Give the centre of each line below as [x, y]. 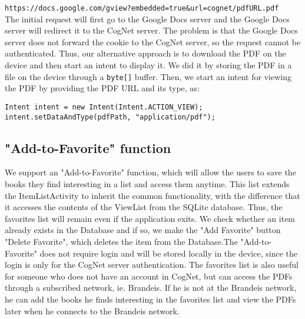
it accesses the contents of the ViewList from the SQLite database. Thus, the [144, 207]
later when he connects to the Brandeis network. [92, 310]
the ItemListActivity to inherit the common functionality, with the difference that [152, 195]
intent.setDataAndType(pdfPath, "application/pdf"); [110, 117]
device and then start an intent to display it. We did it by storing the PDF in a [148, 65]
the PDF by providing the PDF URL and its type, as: [102, 88]
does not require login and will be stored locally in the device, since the [168, 253]
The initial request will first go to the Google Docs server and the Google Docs [147, 19]
